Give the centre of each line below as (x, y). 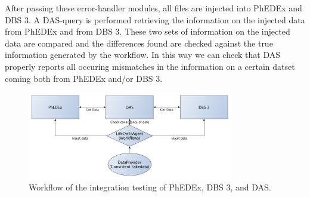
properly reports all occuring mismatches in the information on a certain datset (150, 66)
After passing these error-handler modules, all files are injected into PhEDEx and (154, 8)
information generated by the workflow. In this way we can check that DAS (142, 55)
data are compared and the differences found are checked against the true (139, 43)
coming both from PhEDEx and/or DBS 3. (84, 78)
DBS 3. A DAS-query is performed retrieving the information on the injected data (155, 19)
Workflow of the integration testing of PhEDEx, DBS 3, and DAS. (150, 187)
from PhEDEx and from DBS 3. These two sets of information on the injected (148, 31)
